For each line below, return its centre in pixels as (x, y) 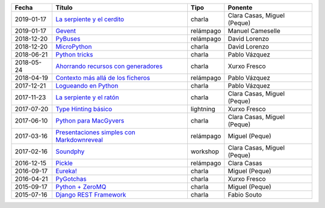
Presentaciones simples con (95, 132)
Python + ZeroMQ (81, 187)
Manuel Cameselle (254, 31)
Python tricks (74, 54)
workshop (205, 151)
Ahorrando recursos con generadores (109, 66)
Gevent (66, 31)
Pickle (64, 163)
